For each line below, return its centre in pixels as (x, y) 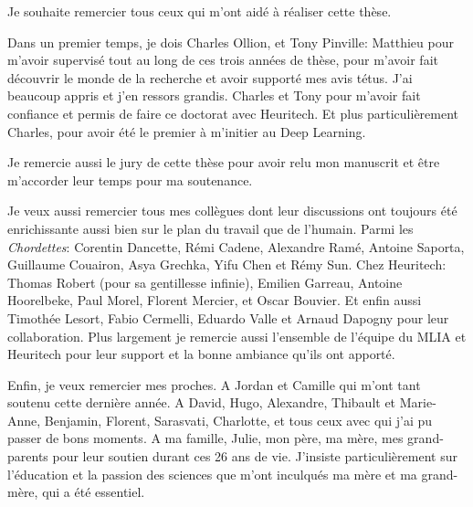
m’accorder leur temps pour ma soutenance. (130, 180)
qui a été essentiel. (94, 492)
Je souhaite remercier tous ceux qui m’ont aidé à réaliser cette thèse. (200, 11)
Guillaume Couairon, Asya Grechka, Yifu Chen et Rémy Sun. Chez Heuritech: (227, 264)
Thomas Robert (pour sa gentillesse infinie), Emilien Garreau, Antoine (205, 282)
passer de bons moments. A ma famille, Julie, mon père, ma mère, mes (205, 438)
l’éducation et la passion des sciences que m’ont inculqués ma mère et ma (212, 474)
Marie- (418, 402)
